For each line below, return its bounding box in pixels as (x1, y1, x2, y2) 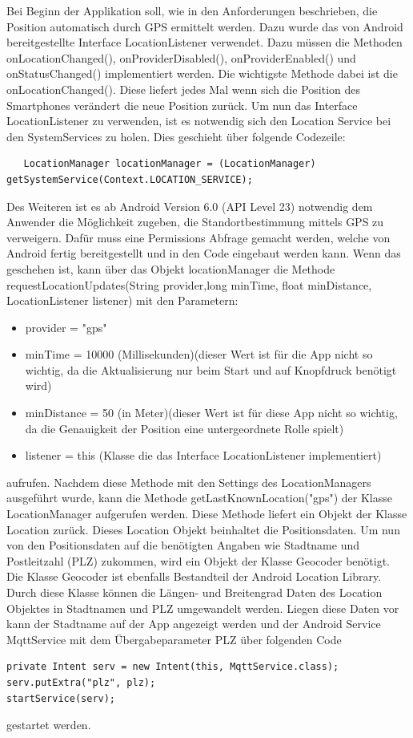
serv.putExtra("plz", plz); (6, 676, 156, 688)
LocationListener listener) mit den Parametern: (6, 292, 239, 309)
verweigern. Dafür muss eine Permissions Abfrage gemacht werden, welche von (6, 229, 391, 245)
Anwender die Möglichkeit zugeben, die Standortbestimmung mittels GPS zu (6, 213, 384, 230)
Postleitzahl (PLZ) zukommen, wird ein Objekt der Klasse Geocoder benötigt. (6, 552, 390, 569)
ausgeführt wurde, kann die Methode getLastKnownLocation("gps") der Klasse (6, 489, 392, 506)
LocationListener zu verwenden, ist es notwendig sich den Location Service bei (6, 112, 391, 129)
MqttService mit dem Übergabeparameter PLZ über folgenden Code (6, 631, 342, 647)
